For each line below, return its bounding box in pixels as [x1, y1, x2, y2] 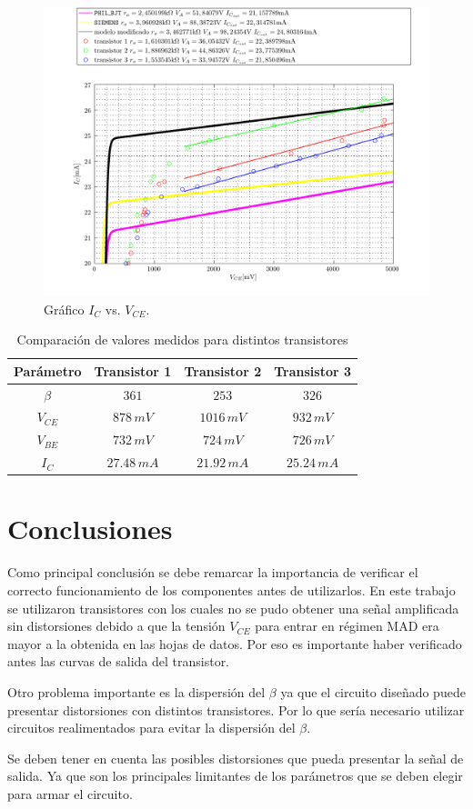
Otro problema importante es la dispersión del [7, 682, 266, 701]
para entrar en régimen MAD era [255, 616, 439, 635]
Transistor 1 [94, 361, 172, 380]
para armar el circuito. [7, 784, 133, 803]
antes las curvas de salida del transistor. [7, 652, 230, 671]
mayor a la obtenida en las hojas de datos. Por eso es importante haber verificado [7, 634, 462, 653]
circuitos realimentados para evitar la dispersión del [7, 718, 296, 737]
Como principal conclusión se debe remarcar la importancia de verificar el [7, 563, 418, 582]
